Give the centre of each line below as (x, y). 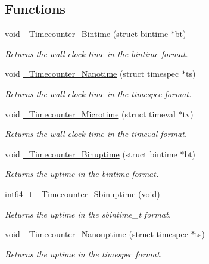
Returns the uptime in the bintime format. (82, 174)
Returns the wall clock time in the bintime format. (96, 53)
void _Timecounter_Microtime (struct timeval (90, 114)
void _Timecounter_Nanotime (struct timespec (92, 74)
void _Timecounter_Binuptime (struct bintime (91, 153)
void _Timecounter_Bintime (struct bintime (87, 34)
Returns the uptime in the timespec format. (83, 254)
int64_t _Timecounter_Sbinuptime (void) (82, 193)
